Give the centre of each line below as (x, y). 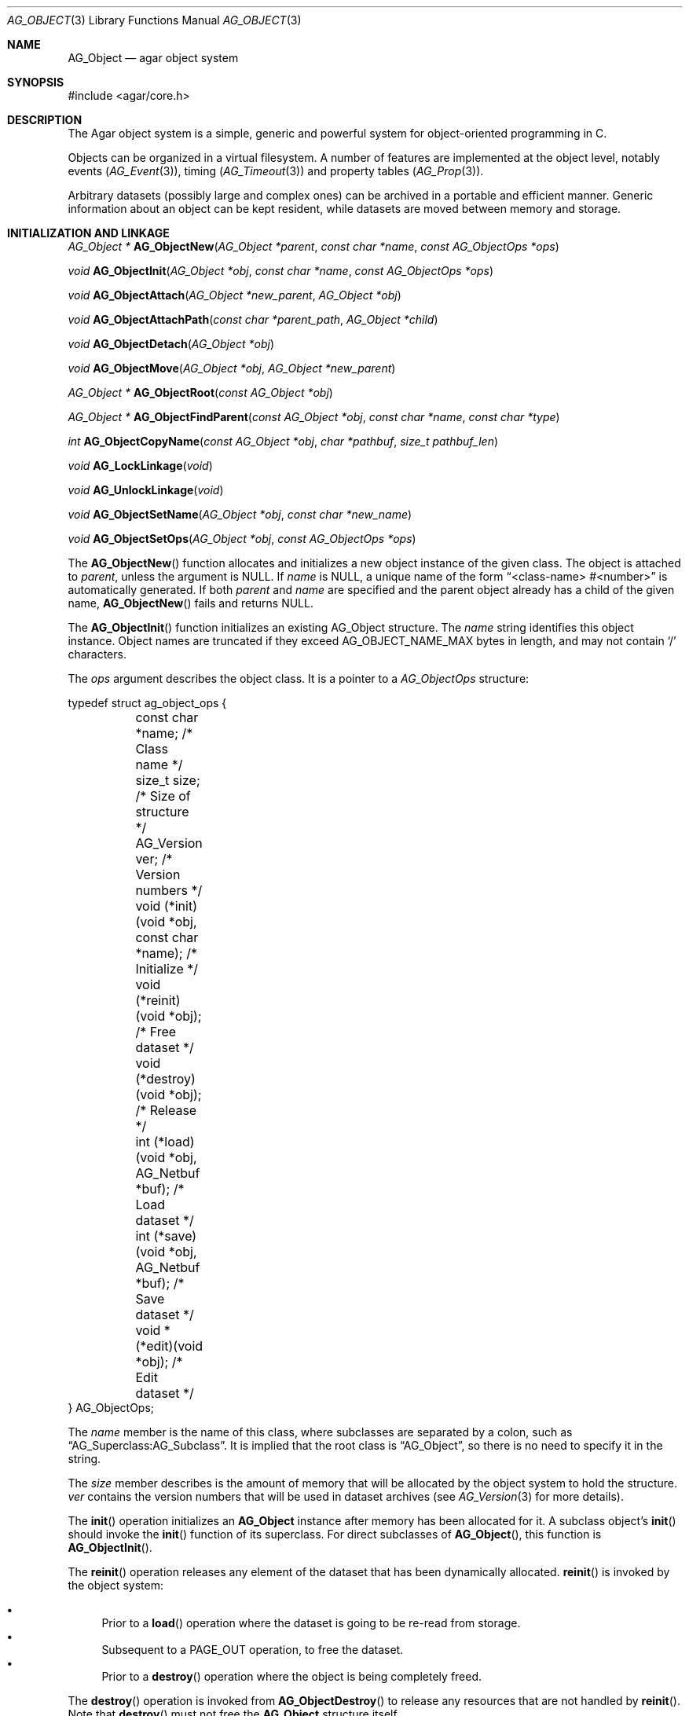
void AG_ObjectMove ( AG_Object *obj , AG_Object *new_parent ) (232, 368)
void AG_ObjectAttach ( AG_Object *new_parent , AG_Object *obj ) (235, 295)
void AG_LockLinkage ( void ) (140, 466)
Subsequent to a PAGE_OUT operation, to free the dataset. (253, 1650)
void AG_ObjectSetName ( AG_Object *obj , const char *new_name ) (240, 514)
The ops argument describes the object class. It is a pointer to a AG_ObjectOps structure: (299, 678)
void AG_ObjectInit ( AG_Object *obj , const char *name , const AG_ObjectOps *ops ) (281, 271)
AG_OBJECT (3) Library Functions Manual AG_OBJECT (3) (154, 20)
